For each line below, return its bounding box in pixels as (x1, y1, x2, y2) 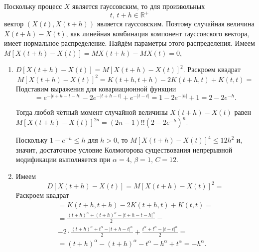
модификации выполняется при (15, 154, 111, 165)
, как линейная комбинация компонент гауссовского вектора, (66, 28, 250, 38)
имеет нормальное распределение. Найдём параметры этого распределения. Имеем (4, 38, 255, 48)
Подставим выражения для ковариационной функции (15, 83, 176, 93)
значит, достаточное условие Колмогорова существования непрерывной (15, 144, 233, 155)
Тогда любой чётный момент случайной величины (15, 107, 168, 117)
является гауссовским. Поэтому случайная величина (97, 18, 255, 29)
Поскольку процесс (4, 1, 62, 11)
